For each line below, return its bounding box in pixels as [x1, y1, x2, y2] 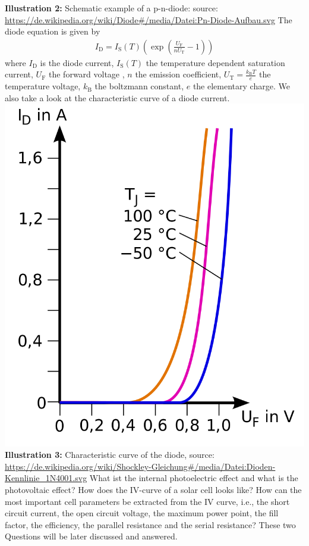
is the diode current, [40, 56, 114, 68]
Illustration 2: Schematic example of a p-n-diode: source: [5, 2, 218, 14]
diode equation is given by [5, 25, 100, 38]
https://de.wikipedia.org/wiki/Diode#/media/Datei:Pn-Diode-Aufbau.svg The [5, 13, 292, 26]
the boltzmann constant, [94, 80, 184, 92]
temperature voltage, [5, 80, 81, 92]
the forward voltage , [49, 68, 125, 80]
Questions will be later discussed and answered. [5, 530, 178, 542]
